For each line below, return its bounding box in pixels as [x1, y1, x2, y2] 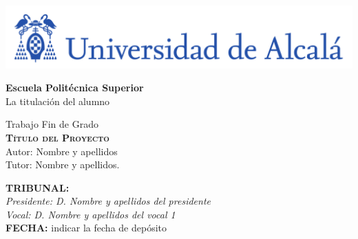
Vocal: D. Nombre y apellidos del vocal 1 [6, 207, 176, 221]
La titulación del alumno [6, 93, 110, 108]
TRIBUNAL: [6, 180, 70, 194]
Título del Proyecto [6, 130, 109, 144]
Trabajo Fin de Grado [6, 117, 98, 131]
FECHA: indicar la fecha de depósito [6, 220, 167, 235]
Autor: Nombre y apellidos [6, 144, 118, 158]
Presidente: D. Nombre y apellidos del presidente [6, 194, 211, 208]
